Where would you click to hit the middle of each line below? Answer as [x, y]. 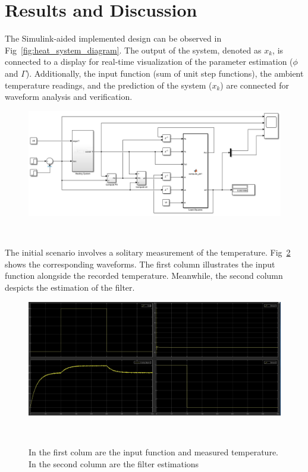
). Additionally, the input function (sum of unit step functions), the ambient [165, 73]
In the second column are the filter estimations [114, 463]
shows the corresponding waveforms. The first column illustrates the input [140, 264]
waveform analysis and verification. [69, 97]
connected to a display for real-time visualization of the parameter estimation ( [149, 62]
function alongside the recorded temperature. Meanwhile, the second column [144, 276]
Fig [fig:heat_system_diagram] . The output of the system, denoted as [133, 50]
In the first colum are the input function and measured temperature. [153, 452]
